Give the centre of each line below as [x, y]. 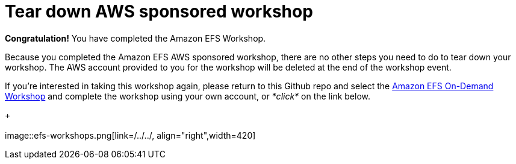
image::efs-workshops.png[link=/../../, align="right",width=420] [130, 135]
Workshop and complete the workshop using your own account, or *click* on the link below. [188, 96]
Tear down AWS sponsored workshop [159, 11]
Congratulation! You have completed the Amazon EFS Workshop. [135, 38]
